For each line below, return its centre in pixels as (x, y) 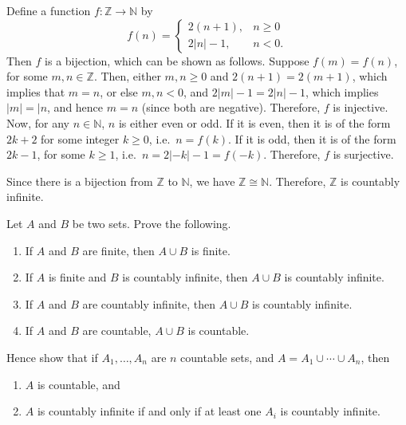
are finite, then (118, 250)
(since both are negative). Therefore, (231, 107)
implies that (36, 91)
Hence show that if (52, 357)
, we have (212, 181)
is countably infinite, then (185, 277)
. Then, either (127, 76)
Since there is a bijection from (80, 181)
